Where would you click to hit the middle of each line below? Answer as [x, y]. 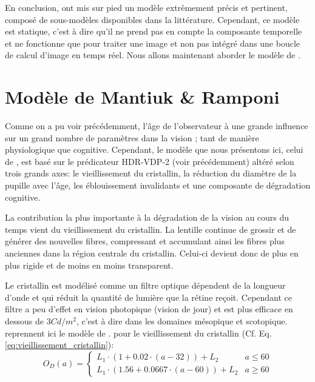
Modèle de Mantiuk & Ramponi [142, 97]
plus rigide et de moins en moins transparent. [89, 265]
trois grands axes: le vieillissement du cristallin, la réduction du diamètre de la [151, 173]
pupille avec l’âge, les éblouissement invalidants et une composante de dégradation [158, 185]
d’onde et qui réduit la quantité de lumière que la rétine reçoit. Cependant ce [149, 297]
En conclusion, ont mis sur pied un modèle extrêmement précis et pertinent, [146, 7]
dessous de [24, 321]
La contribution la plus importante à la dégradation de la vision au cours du [147, 217]
